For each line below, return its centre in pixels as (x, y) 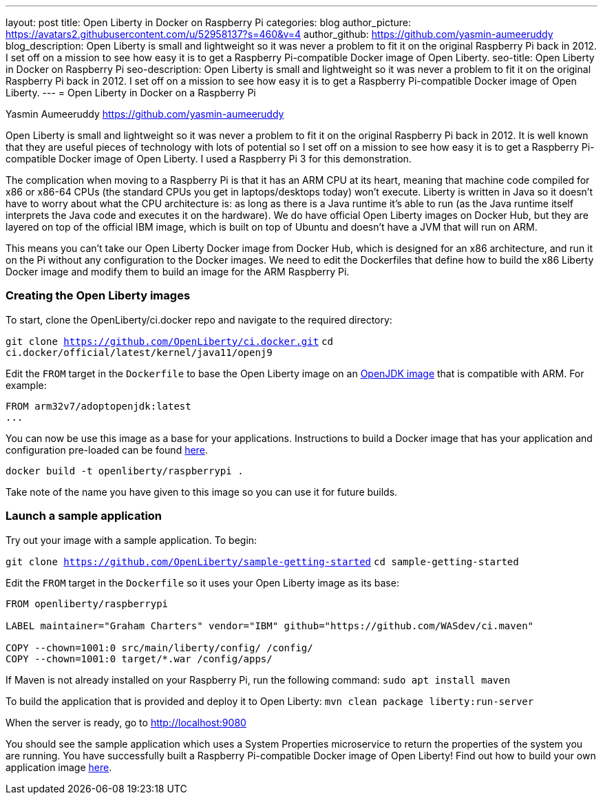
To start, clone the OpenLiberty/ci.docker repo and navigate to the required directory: (199, 319)
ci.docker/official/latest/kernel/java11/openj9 (139, 352)
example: (26, 385)
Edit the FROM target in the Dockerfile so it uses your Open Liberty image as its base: (202, 582)
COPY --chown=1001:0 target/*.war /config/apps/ (139, 659)
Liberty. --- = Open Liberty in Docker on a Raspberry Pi (131, 93)
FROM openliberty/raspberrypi (87, 603)
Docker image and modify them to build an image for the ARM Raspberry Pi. (178, 272)
